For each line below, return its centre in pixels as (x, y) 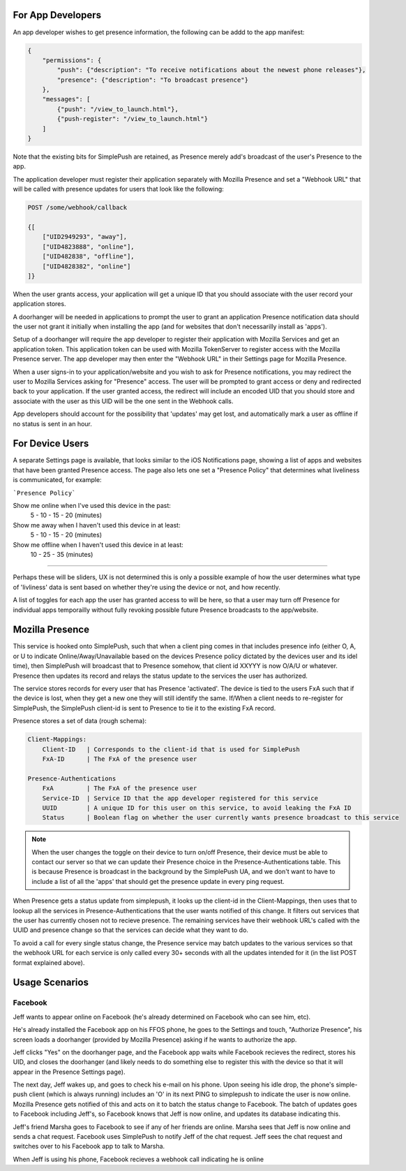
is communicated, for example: (57, 480)
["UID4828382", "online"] (87, 266)
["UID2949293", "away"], (85, 237)
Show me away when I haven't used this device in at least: (97, 525)
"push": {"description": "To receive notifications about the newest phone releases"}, (211, 70)
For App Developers (57, 15)
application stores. (39, 304)
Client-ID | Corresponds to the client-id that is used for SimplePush (171, 749)
